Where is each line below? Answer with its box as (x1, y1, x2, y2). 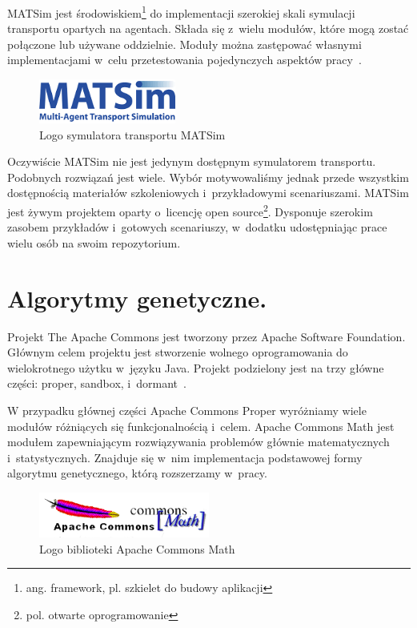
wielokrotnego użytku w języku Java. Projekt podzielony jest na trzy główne (7, 359, 384, 376)
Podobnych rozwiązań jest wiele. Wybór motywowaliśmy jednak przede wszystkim (7, 168, 409, 185)
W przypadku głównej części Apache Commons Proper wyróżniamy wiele (7, 401, 367, 418)
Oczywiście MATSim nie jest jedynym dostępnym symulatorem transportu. (7, 153, 376, 170)
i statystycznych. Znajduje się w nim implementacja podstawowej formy (7, 449, 363, 465)
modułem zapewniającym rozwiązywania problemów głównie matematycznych (7, 433, 390, 450)
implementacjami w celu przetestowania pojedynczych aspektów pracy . (7, 51, 362, 68)
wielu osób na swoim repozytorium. (7, 234, 181, 251)
